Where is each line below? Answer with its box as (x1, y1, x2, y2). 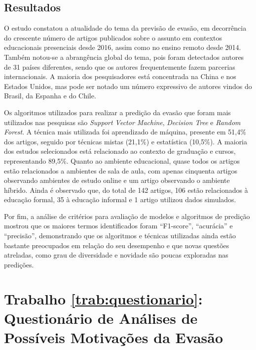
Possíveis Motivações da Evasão (4, 327, 223, 348)
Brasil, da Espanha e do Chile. (4, 90, 96, 101)
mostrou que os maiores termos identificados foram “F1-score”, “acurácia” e (4, 220, 233, 231)
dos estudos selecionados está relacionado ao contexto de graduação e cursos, (4, 146, 236, 156)
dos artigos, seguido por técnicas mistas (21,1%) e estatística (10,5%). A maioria (4, 136, 248, 146)
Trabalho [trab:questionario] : (4, 288, 203, 308)
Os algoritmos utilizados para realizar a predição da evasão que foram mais (4, 107, 231, 117)
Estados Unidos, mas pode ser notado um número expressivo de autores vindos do (4, 81, 252, 91)
